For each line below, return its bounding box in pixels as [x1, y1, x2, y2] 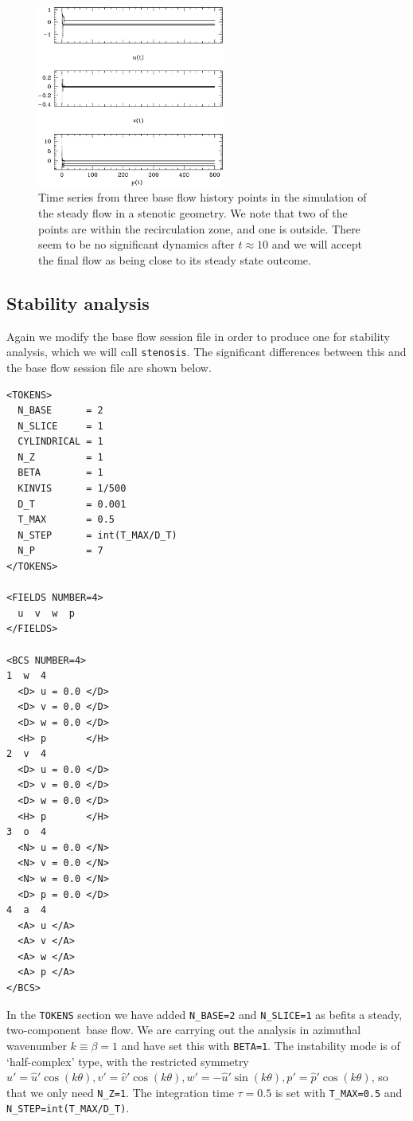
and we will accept [271, 236, 362, 253]
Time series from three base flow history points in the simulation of [38, 189, 367, 206]
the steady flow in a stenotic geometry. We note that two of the [38, 205, 348, 221]
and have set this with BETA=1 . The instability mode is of [121, 1037, 400, 1053]
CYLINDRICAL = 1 [18, 436, 103, 448]
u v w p [18, 607, 75, 619]
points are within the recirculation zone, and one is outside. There [38, 220, 360, 237]
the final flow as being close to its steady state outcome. [38, 251, 311, 268]
